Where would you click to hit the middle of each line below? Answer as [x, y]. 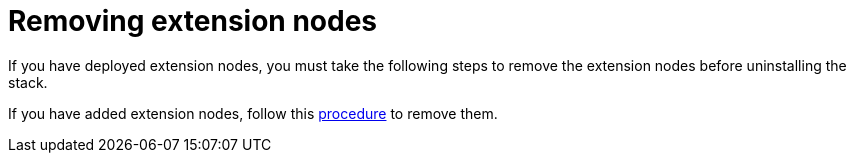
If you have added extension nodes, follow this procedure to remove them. [253, 113]
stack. [28, 82]
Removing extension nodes [193, 21]
